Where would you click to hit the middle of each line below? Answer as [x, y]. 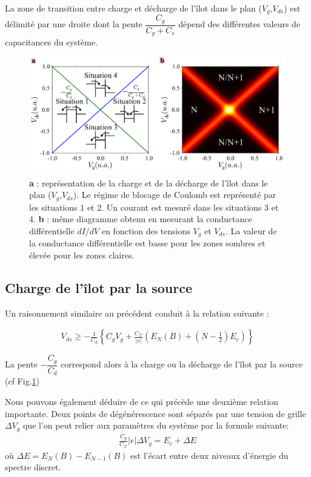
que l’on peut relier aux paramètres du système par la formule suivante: [156, 425]
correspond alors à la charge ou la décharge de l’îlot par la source [182, 364]
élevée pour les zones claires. [82, 255]
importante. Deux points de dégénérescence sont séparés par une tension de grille [155, 413]
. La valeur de [251, 231]
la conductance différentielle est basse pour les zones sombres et [147, 243]
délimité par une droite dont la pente [74, 24]
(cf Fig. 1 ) [22, 381]
